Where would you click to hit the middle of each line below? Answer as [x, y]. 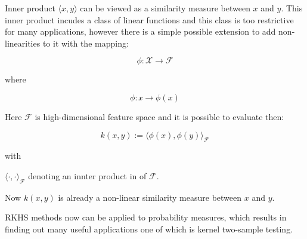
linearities [23, 43]
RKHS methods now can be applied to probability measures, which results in [146, 217]
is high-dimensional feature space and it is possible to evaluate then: [159, 116]
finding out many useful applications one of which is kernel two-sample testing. [149, 229]
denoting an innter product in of [87, 175]
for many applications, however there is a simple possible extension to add [140, 31]
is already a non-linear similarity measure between [150, 197]
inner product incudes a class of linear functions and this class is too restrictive [149, 19]
